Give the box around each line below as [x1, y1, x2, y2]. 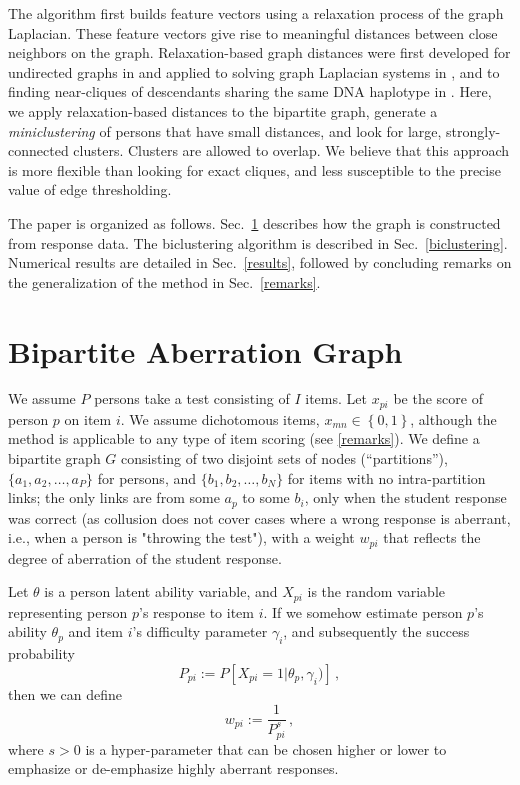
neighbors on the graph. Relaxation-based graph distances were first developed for [8, 42, 511, 63]
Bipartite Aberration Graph [8, 330, 403, 371]
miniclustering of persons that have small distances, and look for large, [8, 120, 442, 141]
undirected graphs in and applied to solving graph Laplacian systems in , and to [8, 61, 500, 82]
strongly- [446, 120, 501, 141]
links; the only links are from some [8, 487, 220, 508]
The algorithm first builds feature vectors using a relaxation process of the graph [8, 3, 504, 23]
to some [242, 487, 290, 508]
